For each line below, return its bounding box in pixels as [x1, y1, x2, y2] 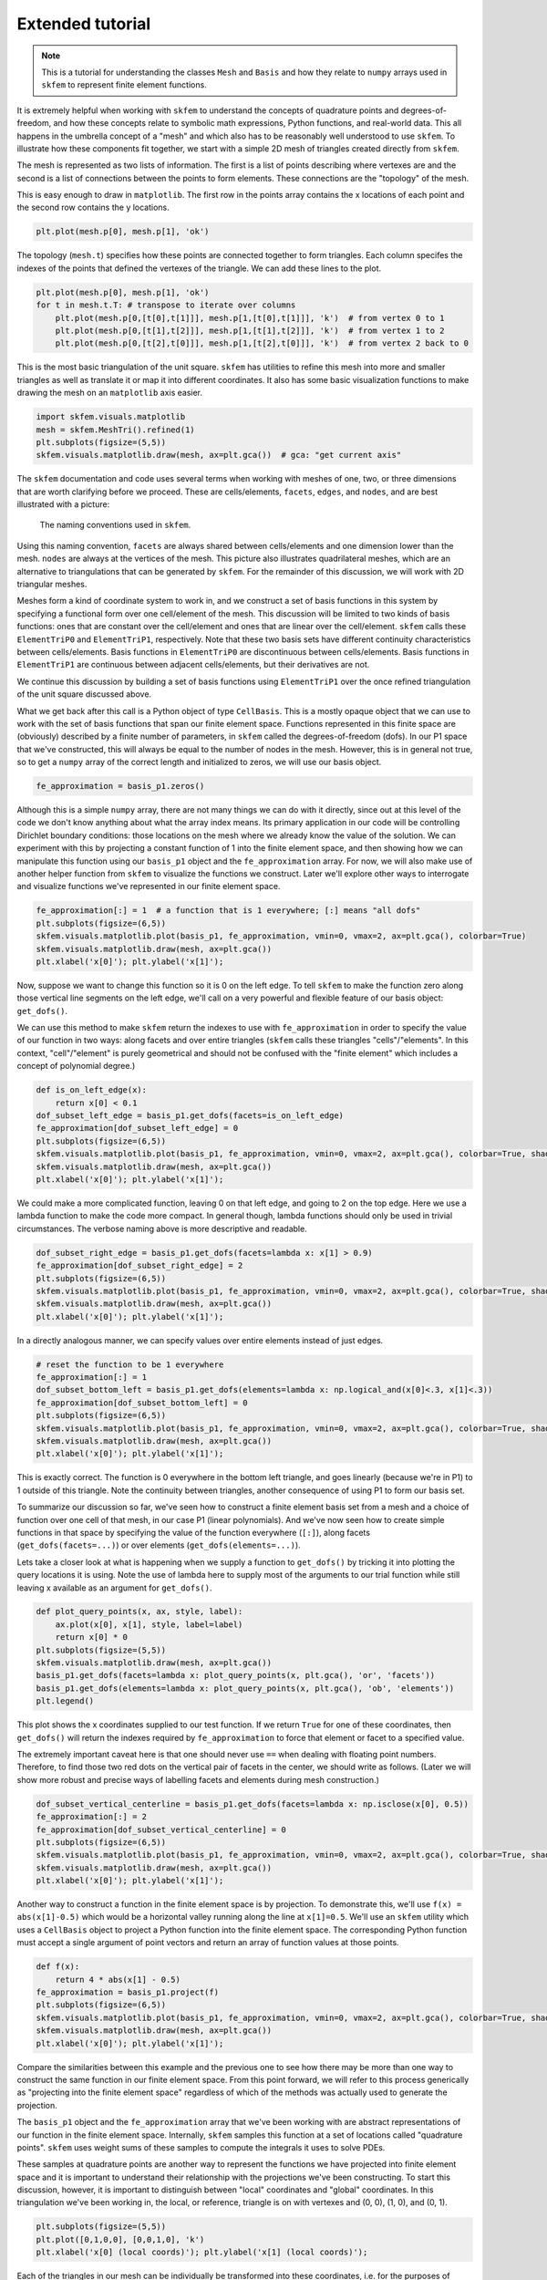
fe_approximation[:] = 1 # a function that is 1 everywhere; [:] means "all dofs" [36, 906, 421, 916]
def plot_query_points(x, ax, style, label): [36, 1606, 243, 1617]
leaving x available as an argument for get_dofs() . [16, 1582, 212, 1593]
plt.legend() [36, 1696, 95, 1706]
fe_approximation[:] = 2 [36, 1811, 148, 1822]
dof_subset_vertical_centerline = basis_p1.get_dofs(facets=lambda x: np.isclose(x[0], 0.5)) [36, 1798, 470, 1809]
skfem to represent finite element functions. [41, 79, 207, 90]
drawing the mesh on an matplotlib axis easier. [16, 388, 203, 399]
